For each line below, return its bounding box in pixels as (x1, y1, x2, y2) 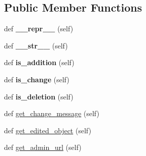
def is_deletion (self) (4, 91, 74, 101)
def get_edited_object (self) (4, 125, 92, 135)
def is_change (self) (4, 74, 69, 84)
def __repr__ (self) (4, 23, 74, 34)
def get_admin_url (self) (4, 142, 82, 152)
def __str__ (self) (4, 40, 68, 50)
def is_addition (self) (4, 57, 75, 68)
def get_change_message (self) (4, 108, 100, 119)
